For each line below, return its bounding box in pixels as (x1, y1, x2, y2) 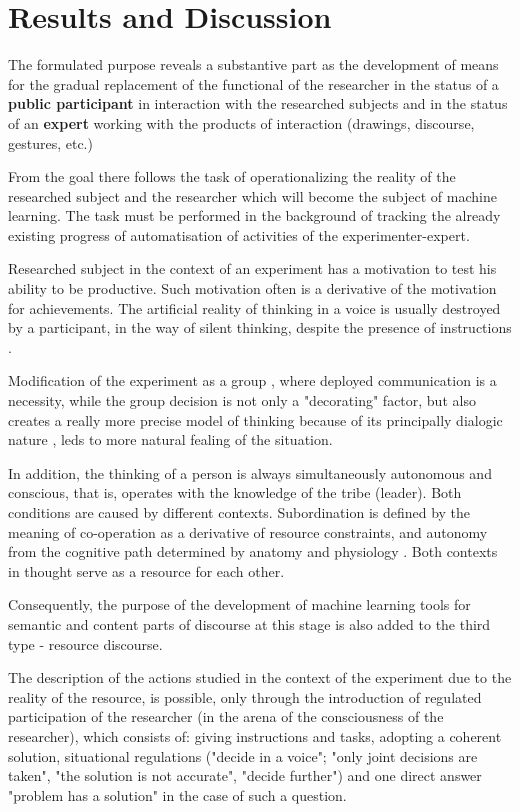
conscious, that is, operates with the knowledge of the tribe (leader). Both (8, 482, 462, 503)
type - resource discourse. (8, 633, 163, 654)
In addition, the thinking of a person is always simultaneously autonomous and (8, 462, 492, 483)
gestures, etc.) (8, 132, 93, 153)
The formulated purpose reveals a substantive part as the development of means (8, 54, 499, 75)
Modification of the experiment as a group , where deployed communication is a (8, 370, 497, 391)
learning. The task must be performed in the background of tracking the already (8, 205, 501, 226)
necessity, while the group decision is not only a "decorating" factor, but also (8, 390, 476, 411)
